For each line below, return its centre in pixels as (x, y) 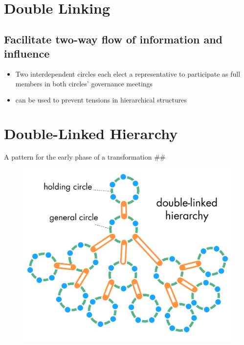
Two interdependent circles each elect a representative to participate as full (128, 73)
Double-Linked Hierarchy (91, 133)
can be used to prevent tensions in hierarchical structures (101, 100)
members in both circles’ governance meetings (84, 83)
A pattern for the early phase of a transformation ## (85, 156)
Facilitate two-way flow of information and (113, 39)
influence (27, 53)
